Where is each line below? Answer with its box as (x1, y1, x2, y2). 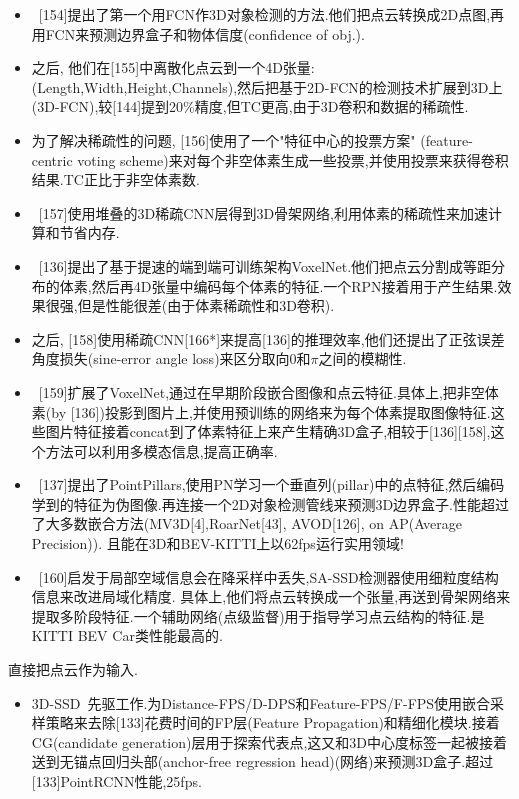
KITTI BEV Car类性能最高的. (31, 625, 223, 646)
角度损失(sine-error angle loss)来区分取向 (31, 348, 290, 369)
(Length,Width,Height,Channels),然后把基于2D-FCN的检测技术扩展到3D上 (31, 76, 503, 97)
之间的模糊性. (318, 348, 407, 369)
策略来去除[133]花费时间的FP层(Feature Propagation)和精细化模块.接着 (45, 712, 500, 733)
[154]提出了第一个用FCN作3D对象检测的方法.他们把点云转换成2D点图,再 (38, 4, 505, 24)
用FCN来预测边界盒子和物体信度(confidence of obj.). (31, 23, 365, 44)
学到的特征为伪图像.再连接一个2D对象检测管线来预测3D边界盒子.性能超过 (31, 493, 509, 514)
